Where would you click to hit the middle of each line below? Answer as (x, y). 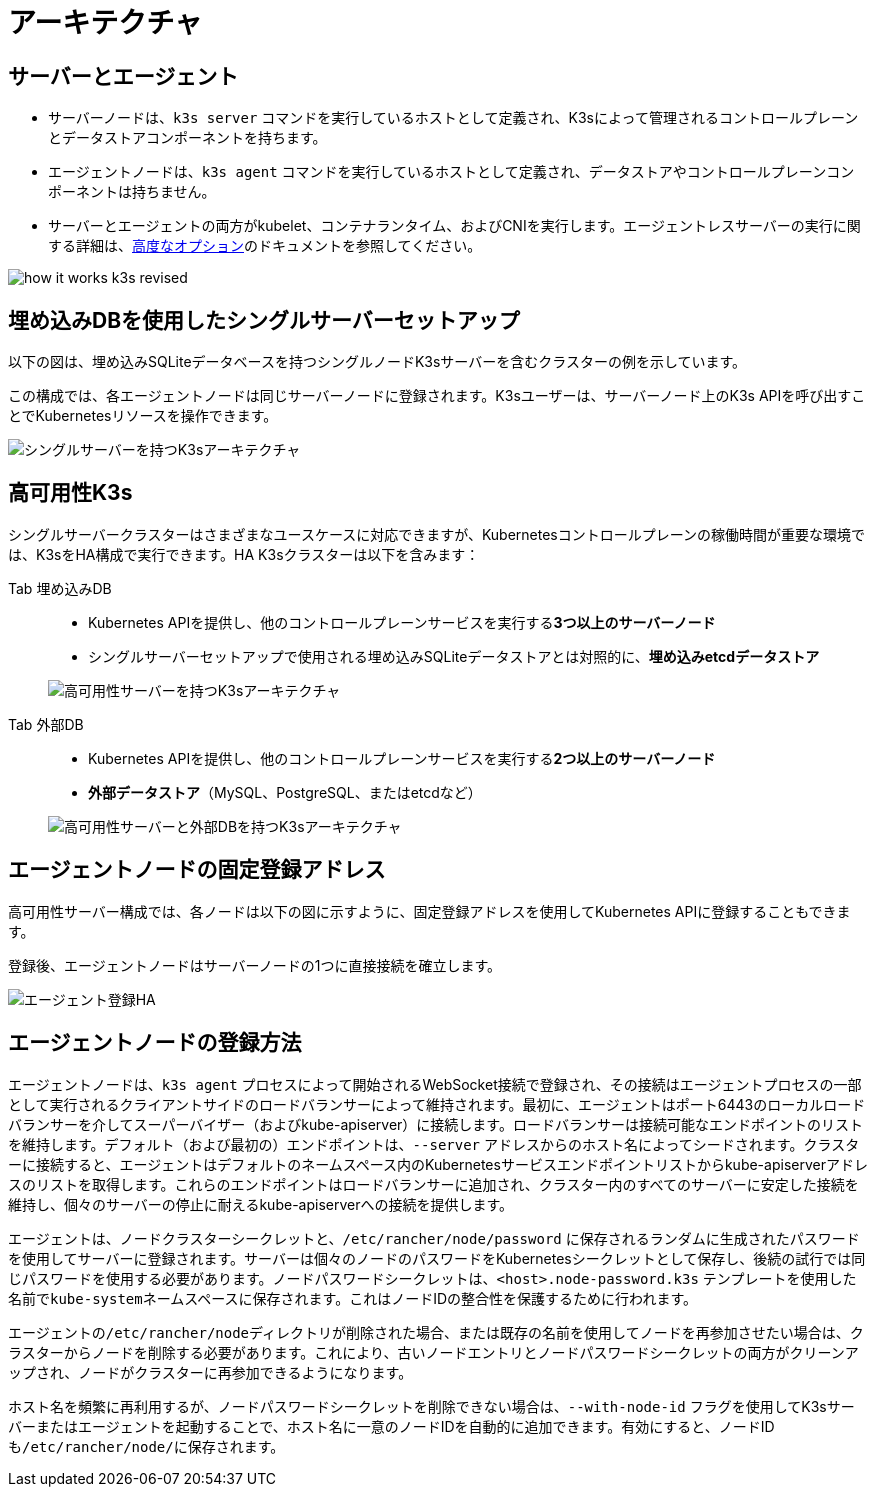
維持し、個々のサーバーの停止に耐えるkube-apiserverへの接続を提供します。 (261, 1204)
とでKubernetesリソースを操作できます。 (143, 416)
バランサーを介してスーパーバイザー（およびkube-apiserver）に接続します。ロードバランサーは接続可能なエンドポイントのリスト (435, 1124)
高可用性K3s (70, 493)
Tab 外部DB (46, 724)
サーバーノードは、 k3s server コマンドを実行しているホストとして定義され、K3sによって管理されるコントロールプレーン (453, 118)
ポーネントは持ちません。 (132, 192)
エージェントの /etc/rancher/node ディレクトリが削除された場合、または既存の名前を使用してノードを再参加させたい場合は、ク (436, 1332)
